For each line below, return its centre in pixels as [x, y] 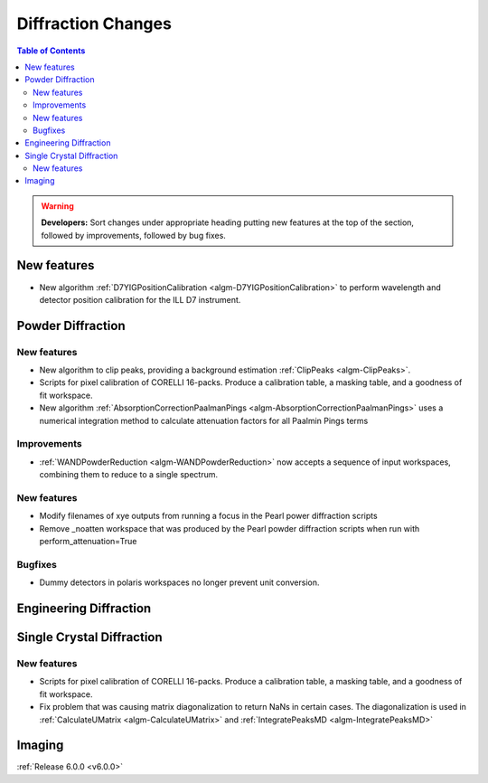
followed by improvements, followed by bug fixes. [133, 235]
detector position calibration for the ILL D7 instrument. [140, 299]
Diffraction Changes [94, 24]
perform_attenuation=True [88, 542]
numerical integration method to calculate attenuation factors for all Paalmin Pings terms [204, 420]
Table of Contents [51, 51]
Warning [57, 206]
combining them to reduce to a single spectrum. [129, 475]
